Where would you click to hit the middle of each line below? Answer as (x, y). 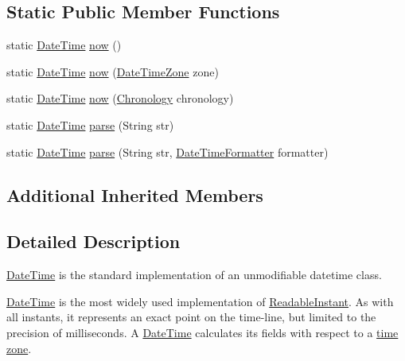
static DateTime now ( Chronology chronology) (120, 98)
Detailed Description (93, 241)
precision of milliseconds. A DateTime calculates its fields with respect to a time (202, 332)
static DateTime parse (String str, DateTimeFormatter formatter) (167, 151)
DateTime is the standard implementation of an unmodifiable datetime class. (194, 275)
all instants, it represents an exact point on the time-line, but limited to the (191, 317)
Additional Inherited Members (135, 194)
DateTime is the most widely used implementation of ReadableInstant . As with (200, 301)
